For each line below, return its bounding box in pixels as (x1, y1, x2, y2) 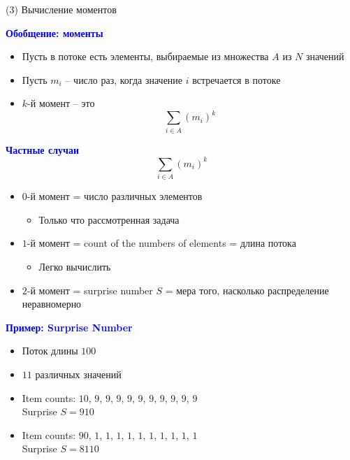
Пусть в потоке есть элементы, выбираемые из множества (22, 49, 269, 64)
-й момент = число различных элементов (27, 189, 203, 203)
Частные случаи (6, 142, 79, 157)
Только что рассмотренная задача (38, 212, 180, 227)
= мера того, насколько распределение (165, 282, 329, 297)
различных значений (35, 366, 122, 381)
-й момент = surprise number (27, 282, 153, 297)
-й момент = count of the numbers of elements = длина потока (27, 236, 296, 250)
